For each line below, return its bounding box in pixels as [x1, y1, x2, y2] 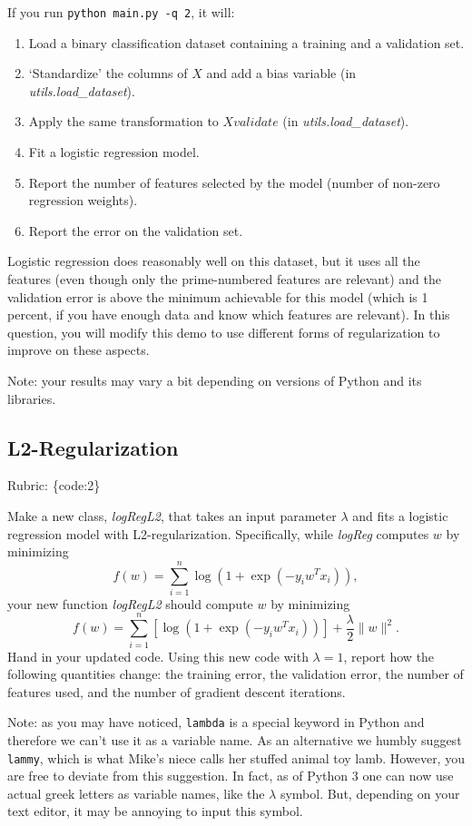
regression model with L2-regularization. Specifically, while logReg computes [7, 524, 429, 543]
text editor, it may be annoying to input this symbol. [7, 801, 303, 821]
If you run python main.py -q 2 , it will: [7, 3, 235, 21]
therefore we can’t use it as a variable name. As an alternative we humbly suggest [7, 731, 462, 750]
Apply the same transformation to [28, 112, 219, 131]
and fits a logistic [352, 506, 448, 525]
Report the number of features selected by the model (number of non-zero [28, 172, 440, 192]
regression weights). [28, 191, 138, 210]
